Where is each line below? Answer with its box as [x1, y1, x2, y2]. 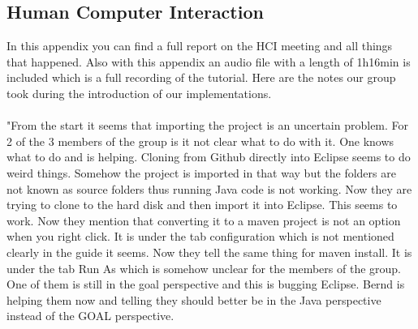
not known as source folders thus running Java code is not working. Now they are [6, 180, 412, 197]
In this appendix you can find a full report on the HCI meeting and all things [6, 37, 393, 54]
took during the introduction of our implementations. [6, 84, 272, 101]
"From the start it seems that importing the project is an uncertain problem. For [6, 117, 409, 134]
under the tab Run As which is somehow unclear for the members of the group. [6, 259, 402, 276]
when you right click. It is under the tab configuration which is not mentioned [6, 228, 394, 245]
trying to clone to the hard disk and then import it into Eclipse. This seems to [6, 196, 398, 213]
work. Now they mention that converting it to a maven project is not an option [6, 211, 401, 229]
